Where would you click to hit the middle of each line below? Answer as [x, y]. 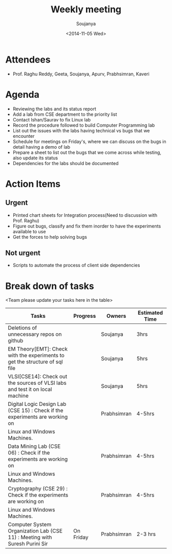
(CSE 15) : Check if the [36, 411]
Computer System [30, 525]
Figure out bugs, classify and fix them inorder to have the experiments [87, 226]
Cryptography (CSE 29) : [38, 489]
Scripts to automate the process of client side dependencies [76, 265]
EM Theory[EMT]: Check [38, 349]
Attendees [28, 59]
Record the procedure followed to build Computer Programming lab [84, 125]
